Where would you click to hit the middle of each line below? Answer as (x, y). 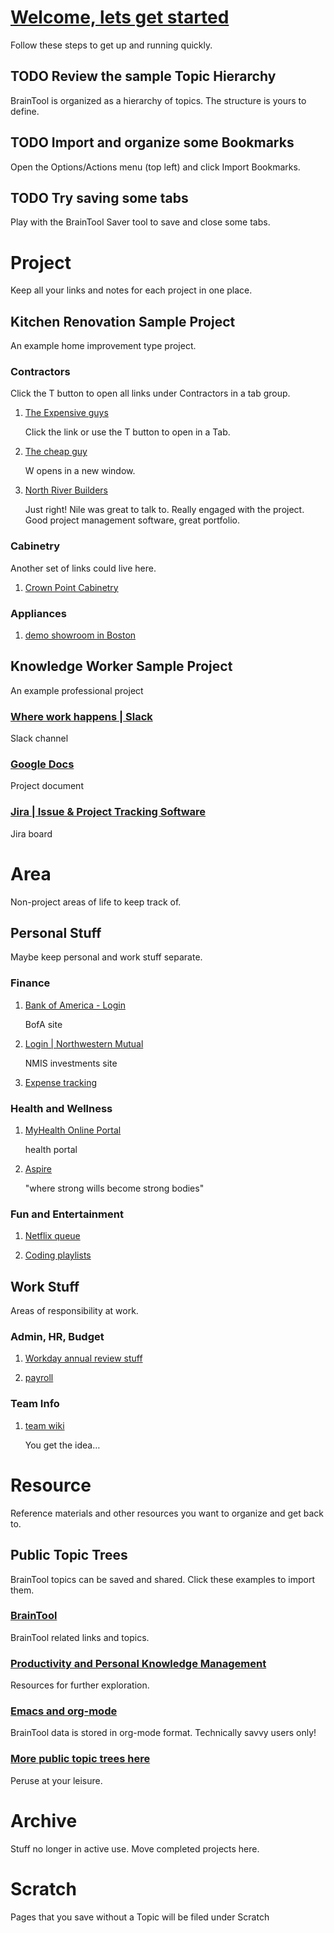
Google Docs (42, 764)
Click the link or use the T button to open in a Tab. (127, 432)
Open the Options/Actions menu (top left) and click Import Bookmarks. (155, 167)
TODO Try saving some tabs (99, 197)
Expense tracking (60, 1082)
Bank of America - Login (75, 1005)
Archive (44, 1820)
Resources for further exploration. (80, 1685)
